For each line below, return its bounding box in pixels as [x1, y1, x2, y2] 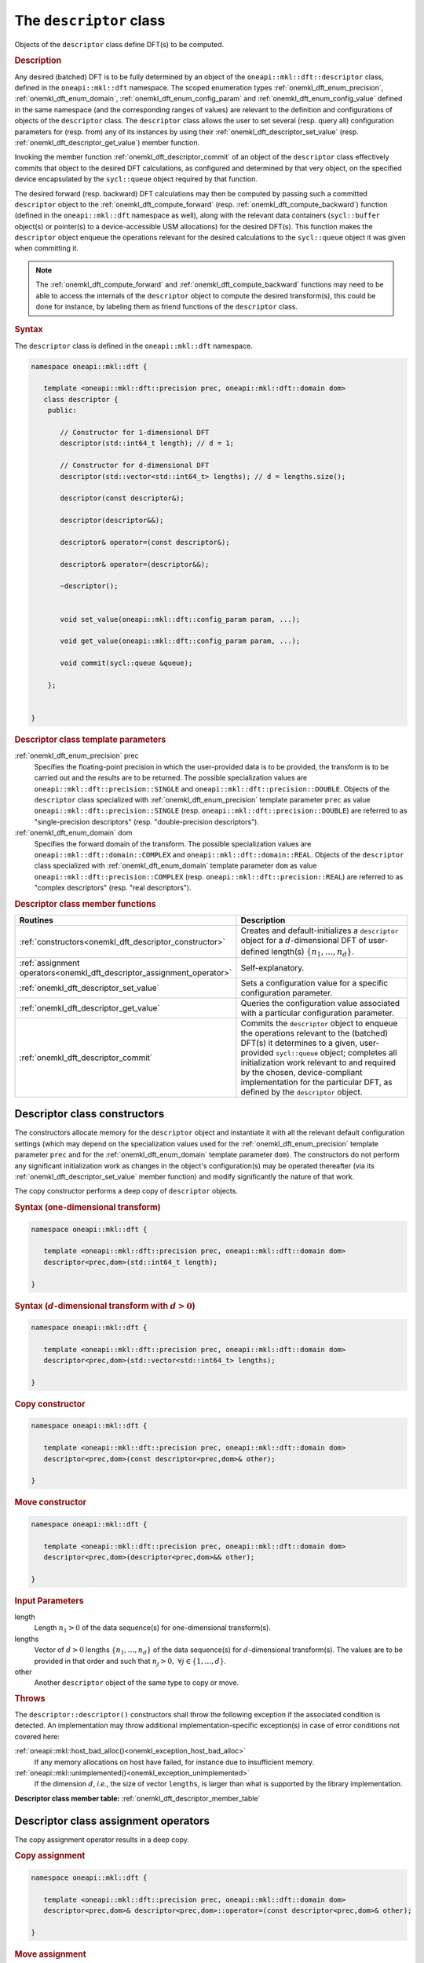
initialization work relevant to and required [240, 1057, 397, 1068]
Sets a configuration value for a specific [240, 978, 389, 989]
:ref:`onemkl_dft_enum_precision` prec [14, 751, 139, 761]
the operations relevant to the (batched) [240, 1027, 389, 1038]
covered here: [14, 1731, 60, 1741]
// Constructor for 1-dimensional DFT [60, 428, 210, 437]
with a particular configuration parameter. [240, 1007, 394, 1018]
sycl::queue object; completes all [275, 1047, 397, 1058]
